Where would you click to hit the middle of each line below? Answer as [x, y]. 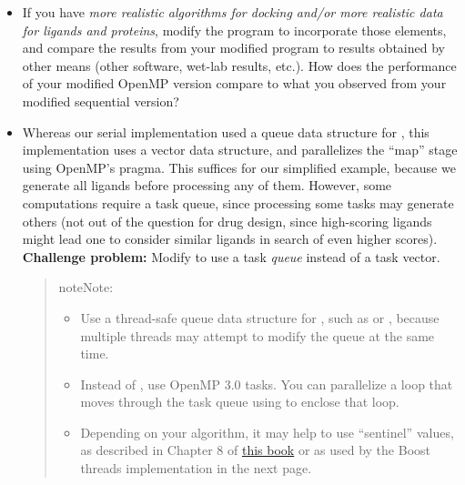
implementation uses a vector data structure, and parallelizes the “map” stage [240, 150]
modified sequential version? [101, 101]
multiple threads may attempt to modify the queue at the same [258, 335]
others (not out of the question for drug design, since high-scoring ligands [227, 221]
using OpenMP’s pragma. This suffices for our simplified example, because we [239, 167]
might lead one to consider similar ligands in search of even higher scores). [230, 239]
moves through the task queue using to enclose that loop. [240, 402]
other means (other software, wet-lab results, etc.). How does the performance [239, 65]
